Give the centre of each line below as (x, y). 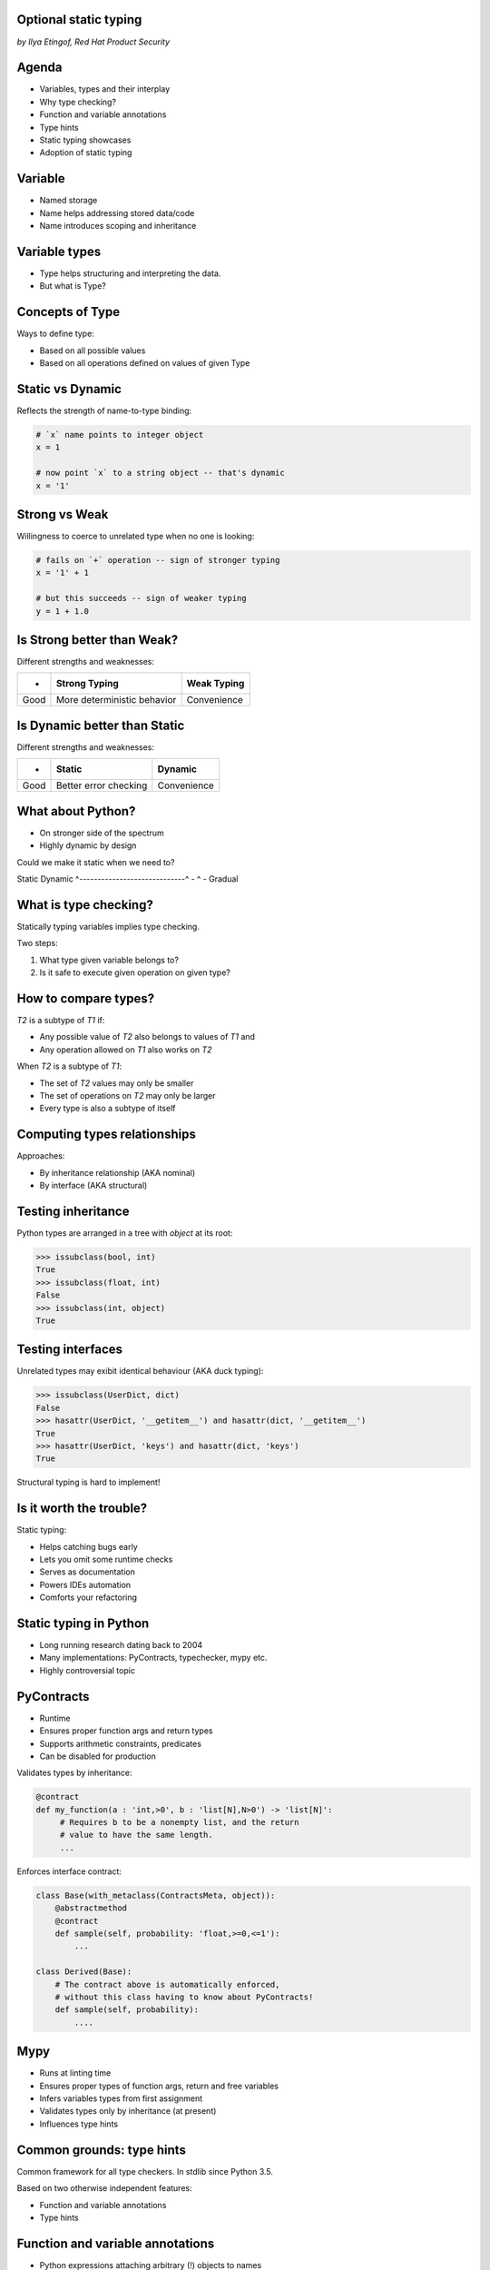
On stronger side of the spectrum (102, 833)
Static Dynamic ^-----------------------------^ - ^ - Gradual (127, 879)
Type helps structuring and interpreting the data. (130, 273)
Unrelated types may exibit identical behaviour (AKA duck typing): (140, 1371)
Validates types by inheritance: (74, 1773)
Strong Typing (88, 684)
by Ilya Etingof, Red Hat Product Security (93, 42)
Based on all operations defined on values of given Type (145, 363)
